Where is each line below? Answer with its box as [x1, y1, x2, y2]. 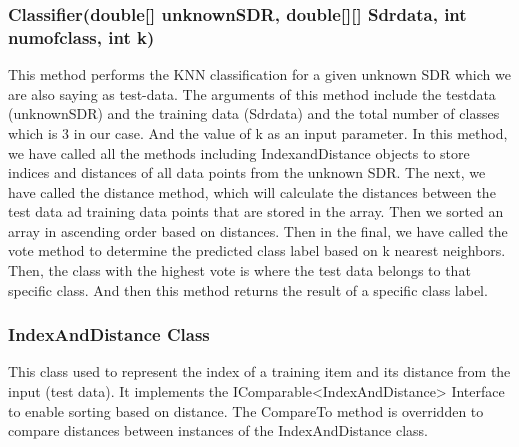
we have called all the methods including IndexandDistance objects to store [8, 142, 470, 163]
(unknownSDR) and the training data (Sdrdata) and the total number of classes [8, 103, 500, 124]
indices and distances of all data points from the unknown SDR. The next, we [8, 162, 486, 183]
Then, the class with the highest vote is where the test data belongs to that [8, 260, 471, 281]
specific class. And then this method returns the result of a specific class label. [8, 279, 488, 300]
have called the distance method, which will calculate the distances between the [8, 181, 496, 202]
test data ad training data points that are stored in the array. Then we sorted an [8, 201, 504, 222]
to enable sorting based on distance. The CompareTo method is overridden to [8, 400, 484, 421]
